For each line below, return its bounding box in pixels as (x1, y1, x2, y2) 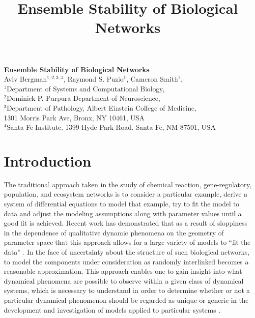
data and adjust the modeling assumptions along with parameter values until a (4, 208, 242, 218)
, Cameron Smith (126, 74, 178, 84)
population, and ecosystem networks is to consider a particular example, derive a (4, 189, 248, 199)
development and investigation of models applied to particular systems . (4, 304, 221, 315)
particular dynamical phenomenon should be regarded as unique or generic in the (4, 294, 249, 305)
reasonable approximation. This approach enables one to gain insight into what (4, 266, 242, 276)
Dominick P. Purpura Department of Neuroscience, (6, 93, 160, 103)
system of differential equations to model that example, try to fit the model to (4, 199, 240, 209)
